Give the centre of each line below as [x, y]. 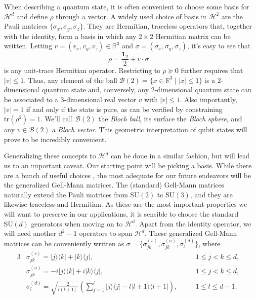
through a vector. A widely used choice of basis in [131, 16]
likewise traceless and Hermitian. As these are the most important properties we [126, 204]
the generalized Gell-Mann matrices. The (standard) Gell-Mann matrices [114, 185]
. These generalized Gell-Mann [191, 233]
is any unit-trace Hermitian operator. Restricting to [82, 70]
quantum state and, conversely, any [96, 90]
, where [209, 243]
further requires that [212, 70]
